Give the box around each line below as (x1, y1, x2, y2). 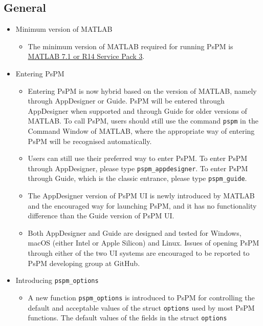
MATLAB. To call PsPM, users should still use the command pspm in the (28, 115, 258, 126)
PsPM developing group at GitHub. (28, 257, 140, 268)
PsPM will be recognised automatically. (28, 135, 152, 146)
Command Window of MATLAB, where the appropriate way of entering (28, 126, 255, 136)
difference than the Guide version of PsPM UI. (28, 210, 174, 221)
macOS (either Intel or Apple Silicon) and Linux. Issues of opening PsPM (28, 237, 259, 248)
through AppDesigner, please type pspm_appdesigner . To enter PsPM (28, 162, 248, 173)
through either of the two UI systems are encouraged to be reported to (28, 248, 250, 258)
